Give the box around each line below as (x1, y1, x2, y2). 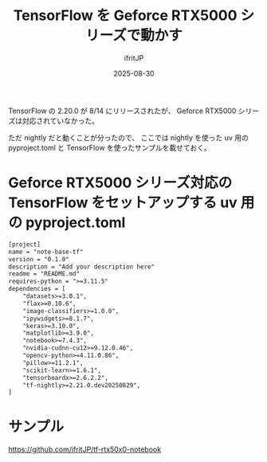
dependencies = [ (8, 285, 66, 293)
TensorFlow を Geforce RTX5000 (13, 6, 238, 25)
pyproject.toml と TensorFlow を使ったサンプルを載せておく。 (8, 143, 211, 152)
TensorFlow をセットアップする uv (8, 194, 238, 212)
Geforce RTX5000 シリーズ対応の (8, 174, 233, 192)
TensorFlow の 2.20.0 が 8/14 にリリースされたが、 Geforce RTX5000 (8, 106, 237, 115)
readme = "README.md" (8, 270, 80, 278)
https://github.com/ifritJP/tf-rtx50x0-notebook (8, 444, 162, 454)
